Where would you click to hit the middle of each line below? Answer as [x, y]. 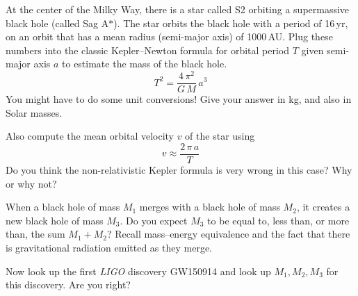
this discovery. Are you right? [68, 285]
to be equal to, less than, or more [278, 220]
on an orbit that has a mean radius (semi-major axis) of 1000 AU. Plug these [169, 36]
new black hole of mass [55, 220]
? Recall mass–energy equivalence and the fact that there [229, 234]
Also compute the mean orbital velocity [90, 136]
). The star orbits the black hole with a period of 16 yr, [231, 23]
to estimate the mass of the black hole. [145, 64]
